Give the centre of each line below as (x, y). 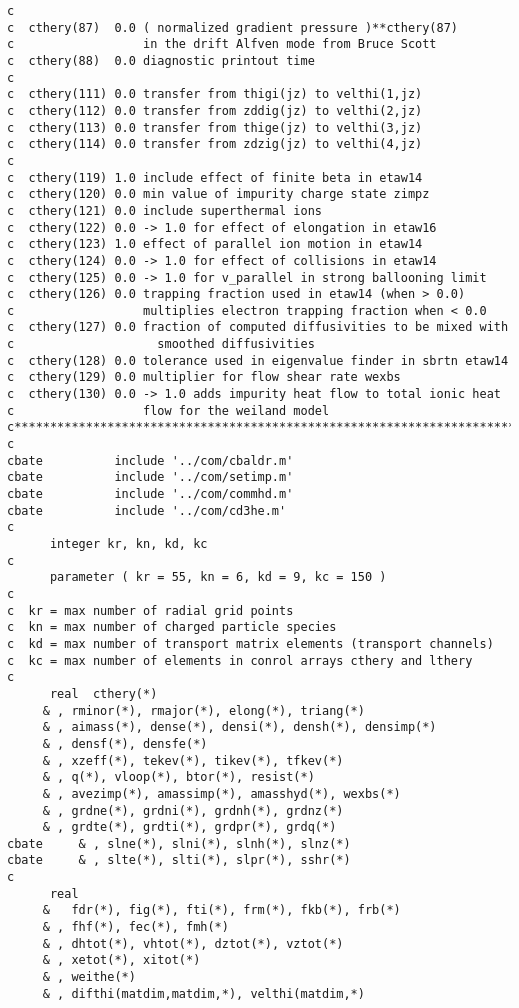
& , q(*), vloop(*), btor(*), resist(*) (178, 777)
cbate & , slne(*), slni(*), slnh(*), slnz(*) (179, 843)
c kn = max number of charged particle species (172, 627)
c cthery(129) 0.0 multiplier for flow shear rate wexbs (204, 377)
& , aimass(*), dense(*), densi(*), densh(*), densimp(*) (239, 727)
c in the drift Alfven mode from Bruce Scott (222, 44)
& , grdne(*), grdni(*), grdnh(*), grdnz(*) (193, 810)
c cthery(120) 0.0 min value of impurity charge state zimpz (218, 194)
